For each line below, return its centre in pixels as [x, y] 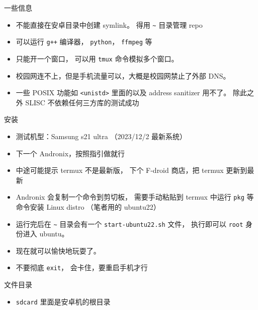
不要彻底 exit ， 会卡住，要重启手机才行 [82, 267]
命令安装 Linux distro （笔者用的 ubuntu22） [88, 207]
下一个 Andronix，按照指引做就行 [70, 153]
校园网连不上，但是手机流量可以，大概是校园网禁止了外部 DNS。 [123, 75]
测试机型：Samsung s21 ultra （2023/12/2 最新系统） [101, 136]
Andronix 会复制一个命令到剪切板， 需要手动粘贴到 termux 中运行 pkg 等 [135, 197]
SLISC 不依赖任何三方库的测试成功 [82, 102]
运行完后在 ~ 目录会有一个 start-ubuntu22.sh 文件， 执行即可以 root [130, 224]
